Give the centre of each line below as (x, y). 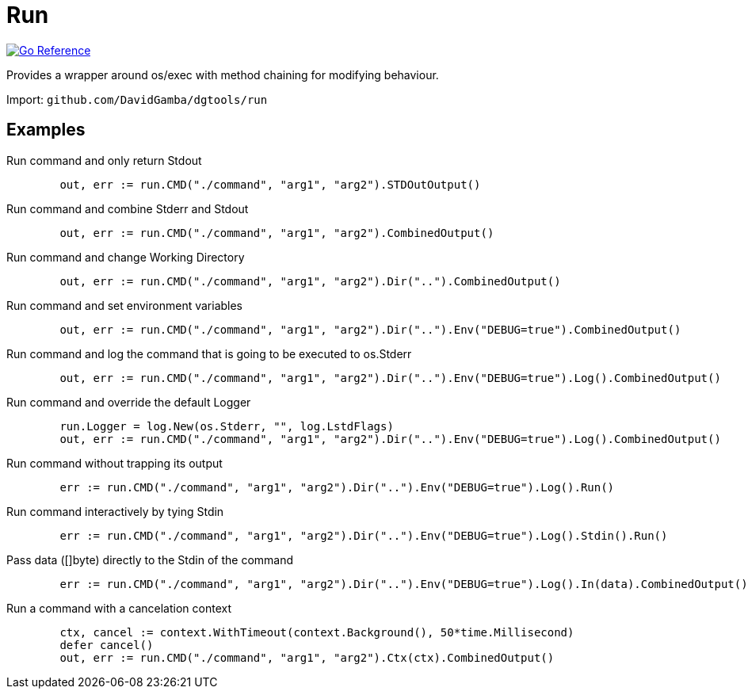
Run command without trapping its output (114, 463)
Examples (46, 130)
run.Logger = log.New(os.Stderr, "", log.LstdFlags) (227, 426)
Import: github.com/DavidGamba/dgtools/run (137, 99)
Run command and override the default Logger (129, 402)
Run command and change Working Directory (126, 257)
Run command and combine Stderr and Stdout (128, 208)
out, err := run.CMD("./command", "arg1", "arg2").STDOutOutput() (270, 184)
